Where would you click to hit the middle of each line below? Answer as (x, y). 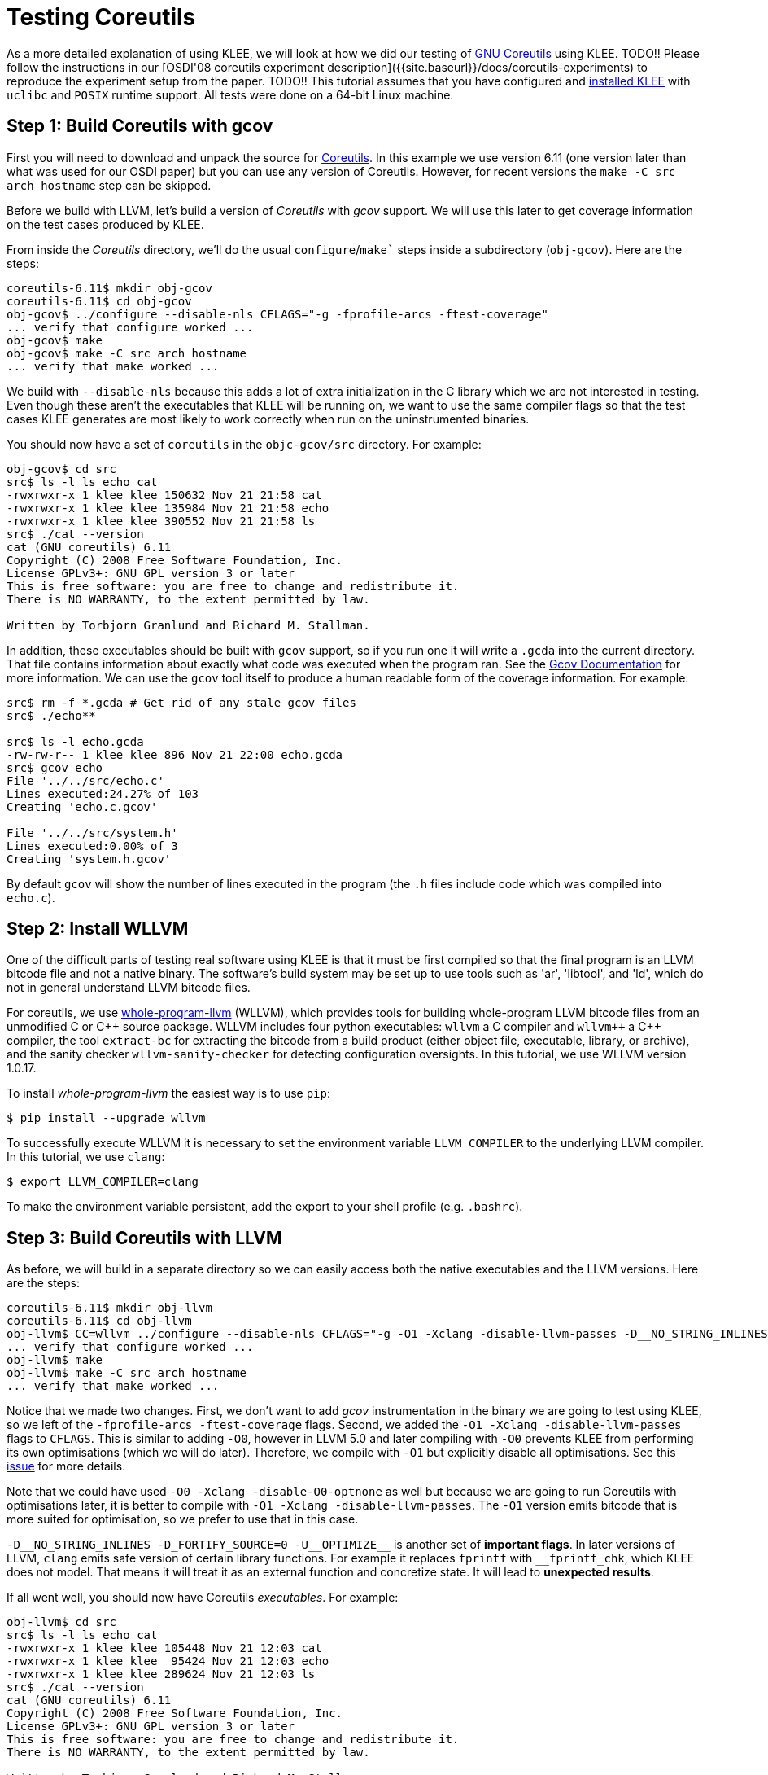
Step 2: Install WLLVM (98, 929)
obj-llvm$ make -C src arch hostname (127, 1373)
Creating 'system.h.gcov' (89, 859)
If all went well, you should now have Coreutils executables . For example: (203, 1597)
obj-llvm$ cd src (61, 1622)
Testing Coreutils (101, 17)
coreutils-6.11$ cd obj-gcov (99, 301)
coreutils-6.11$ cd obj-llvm (99, 1321)
